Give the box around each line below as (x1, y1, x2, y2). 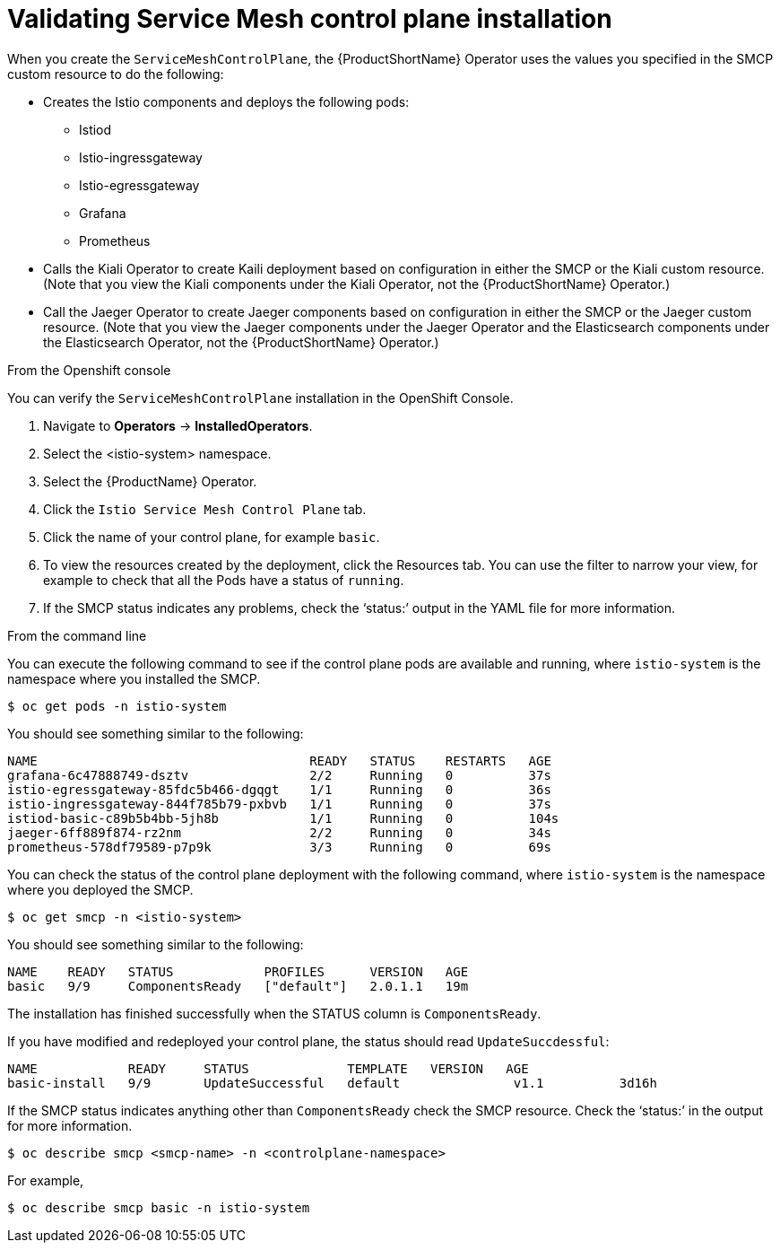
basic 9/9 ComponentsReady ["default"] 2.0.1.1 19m (7, 978, 469, 993)
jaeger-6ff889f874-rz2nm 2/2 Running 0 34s (7, 825, 551, 840)
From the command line (7, 627, 147, 643)
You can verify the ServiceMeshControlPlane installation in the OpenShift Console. (7, 389, 514, 406)
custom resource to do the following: (7, 66, 224, 82)
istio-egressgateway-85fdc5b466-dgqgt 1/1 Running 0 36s (7, 782, 551, 797)
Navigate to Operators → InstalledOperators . (43, 417, 313, 433)
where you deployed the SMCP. (7, 881, 194, 897)
